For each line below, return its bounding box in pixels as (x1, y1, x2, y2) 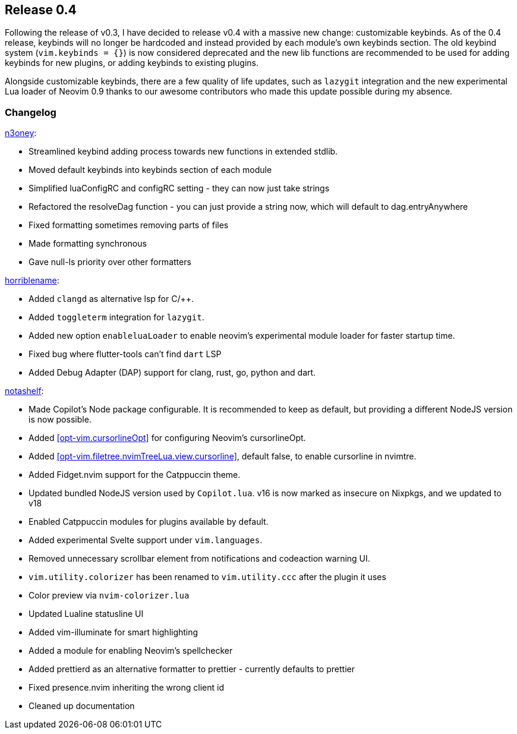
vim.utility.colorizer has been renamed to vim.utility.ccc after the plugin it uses (29, 572, 386, 582)
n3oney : (5, 128, 37, 138)
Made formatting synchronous (29, 238, 147, 249)
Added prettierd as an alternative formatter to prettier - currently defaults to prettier (29, 664, 355, 675)
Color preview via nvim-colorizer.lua (29, 590, 190, 601)
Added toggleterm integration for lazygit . (29, 312, 204, 323)
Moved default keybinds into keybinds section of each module (29, 165, 272, 175)
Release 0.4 (5, 2, 77, 17)
